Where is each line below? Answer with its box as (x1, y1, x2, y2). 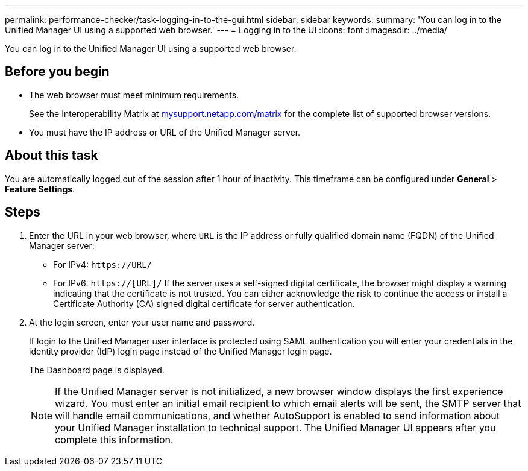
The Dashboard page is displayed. (29, 364, 165, 375)
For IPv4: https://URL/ (53, 259, 152, 270)
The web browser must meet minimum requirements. (29, 89, 239, 100)
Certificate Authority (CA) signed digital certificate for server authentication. (53, 298, 355, 309)
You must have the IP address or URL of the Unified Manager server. (29, 127, 301, 138)
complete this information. (55, 433, 174, 446)
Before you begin (5, 64, 110, 80)
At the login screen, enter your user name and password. (29, 317, 255, 327)
